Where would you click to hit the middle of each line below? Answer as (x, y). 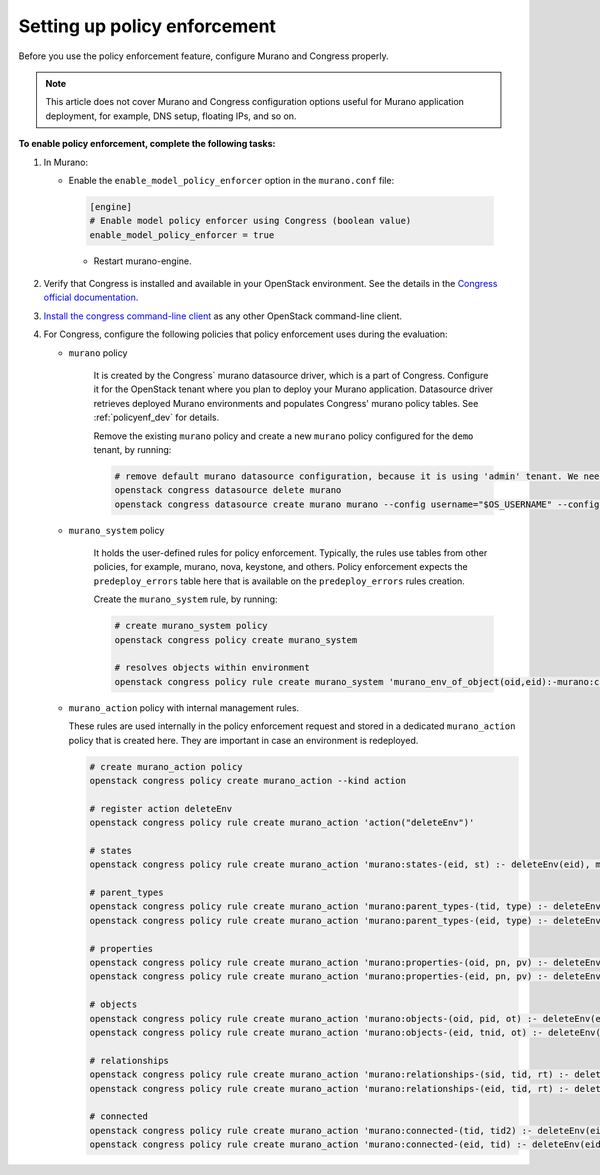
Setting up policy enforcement (147, 26)
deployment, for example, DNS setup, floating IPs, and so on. (171, 116)
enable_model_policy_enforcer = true (182, 234)
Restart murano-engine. (142, 261)
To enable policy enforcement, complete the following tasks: (147, 144)
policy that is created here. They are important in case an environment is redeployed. (243, 740)
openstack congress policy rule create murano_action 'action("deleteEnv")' (282, 823)
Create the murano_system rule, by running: (186, 599)
